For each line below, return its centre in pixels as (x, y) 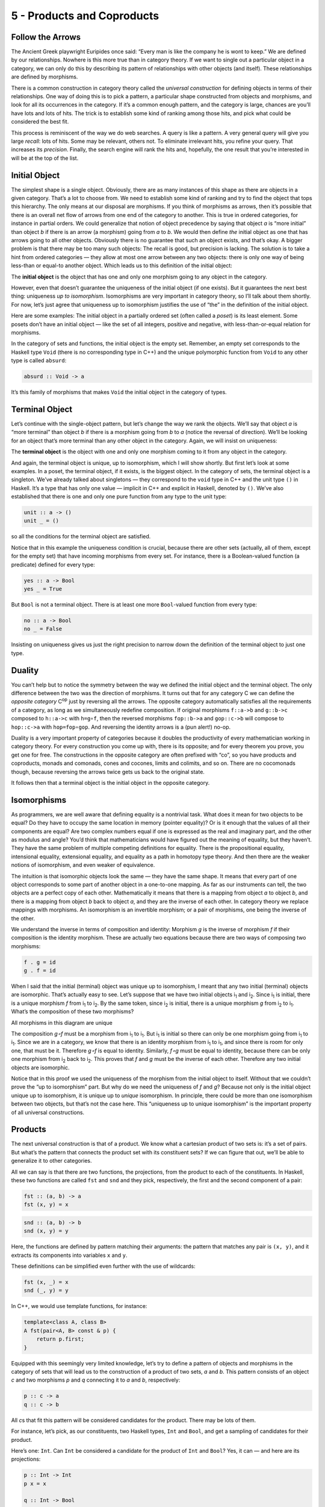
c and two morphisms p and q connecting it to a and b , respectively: (96, 1380)
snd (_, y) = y (46, 1291)
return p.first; (60, 1339)
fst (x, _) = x (46, 1282)
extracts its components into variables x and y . (69, 1255)
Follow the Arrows (46, 37)
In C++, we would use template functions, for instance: (79, 1306)
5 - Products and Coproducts (85, 16)
